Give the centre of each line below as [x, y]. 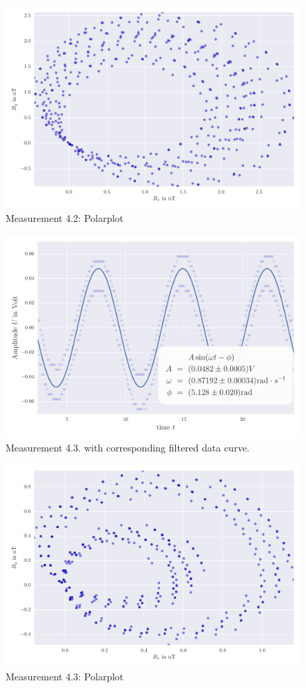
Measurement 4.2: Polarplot [65, 218]
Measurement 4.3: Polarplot [65, 677]
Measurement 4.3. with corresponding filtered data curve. [128, 447]
